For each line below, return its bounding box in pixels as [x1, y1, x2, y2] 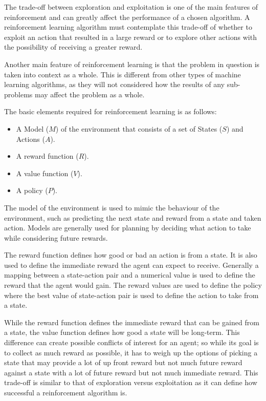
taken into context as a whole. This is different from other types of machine [4, 69, 241, 79]
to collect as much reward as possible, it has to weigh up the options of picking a [4, 347, 258, 357]
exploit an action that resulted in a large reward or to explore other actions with [4, 31, 257, 42]
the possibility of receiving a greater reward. [4, 41, 143, 52]
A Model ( [16, 123, 49, 134]
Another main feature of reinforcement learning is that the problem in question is [4, 58, 260, 69]
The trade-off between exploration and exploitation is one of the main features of [4, 2, 258, 12]
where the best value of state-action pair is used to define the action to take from [4, 289, 259, 300]
